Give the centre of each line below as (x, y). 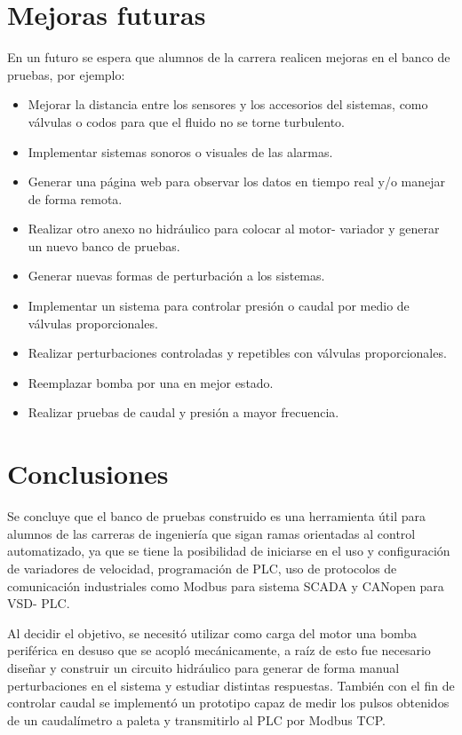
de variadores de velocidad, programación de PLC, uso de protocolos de (202, 568)
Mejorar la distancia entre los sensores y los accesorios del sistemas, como (228, 104)
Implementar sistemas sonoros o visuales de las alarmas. (180, 151)
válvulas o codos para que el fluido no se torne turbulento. (186, 121)
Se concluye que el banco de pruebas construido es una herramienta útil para (216, 516)
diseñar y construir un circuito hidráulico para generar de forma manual (203, 667)
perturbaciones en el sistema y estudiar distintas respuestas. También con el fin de (231, 685)
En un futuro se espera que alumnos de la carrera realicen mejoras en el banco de (229, 57)
